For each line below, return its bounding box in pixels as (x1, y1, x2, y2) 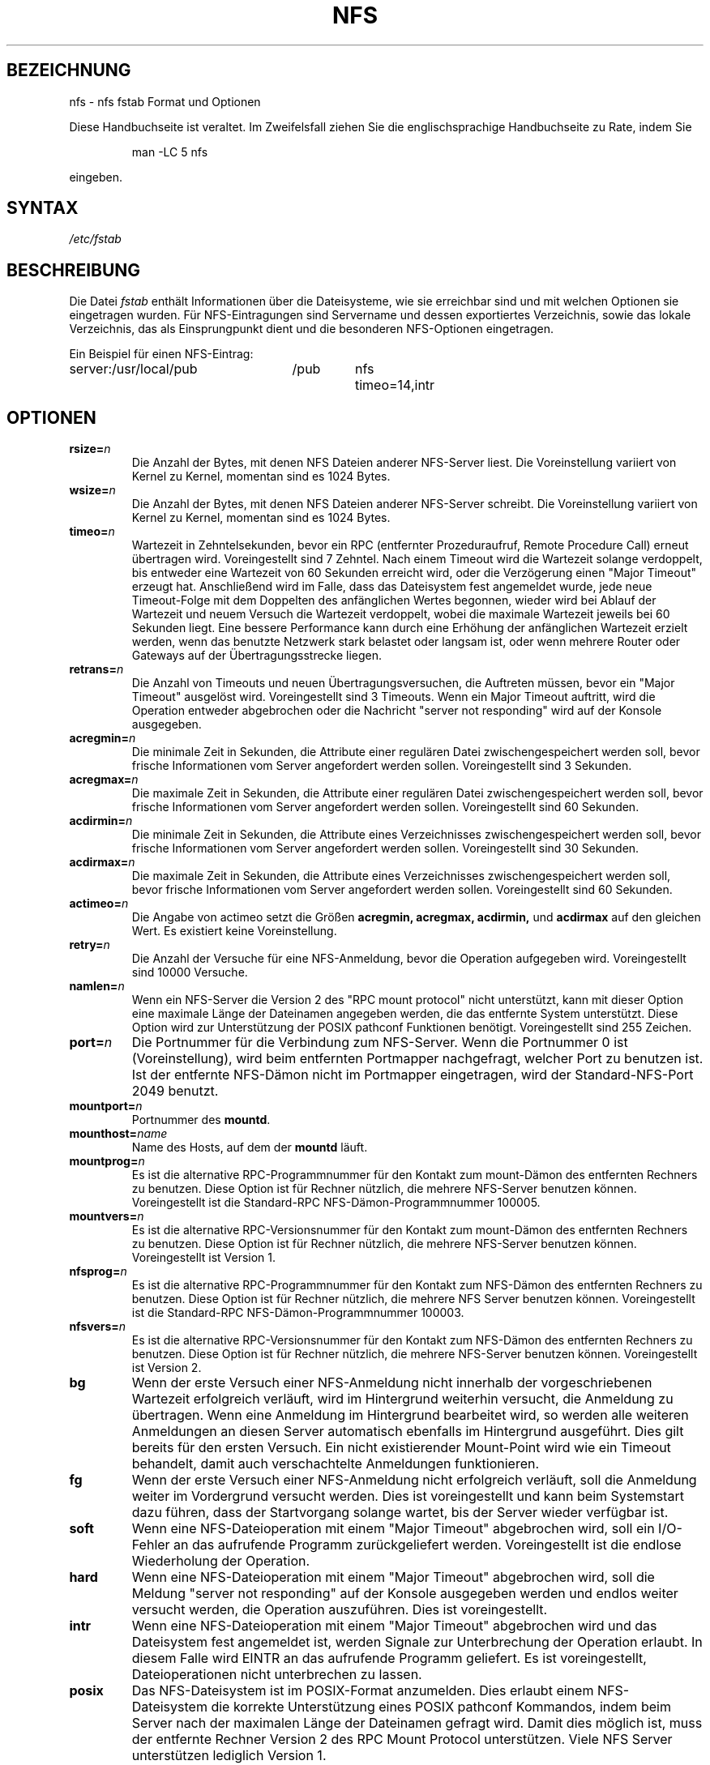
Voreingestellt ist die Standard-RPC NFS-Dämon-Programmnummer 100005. (131, 1195, 541, 1210)
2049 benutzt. (131, 1083, 219, 1100)
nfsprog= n (69, 1264, 127, 1279)
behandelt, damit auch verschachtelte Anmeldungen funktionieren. (131, 1455, 540, 1472)
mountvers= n (69, 1209, 144, 1224)
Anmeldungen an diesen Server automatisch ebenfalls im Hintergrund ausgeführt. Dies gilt (131, 1423, 684, 1440)
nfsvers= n (69, 1319, 126, 1334)
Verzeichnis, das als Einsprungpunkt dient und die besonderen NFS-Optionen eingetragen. (69, 322, 554, 336)
